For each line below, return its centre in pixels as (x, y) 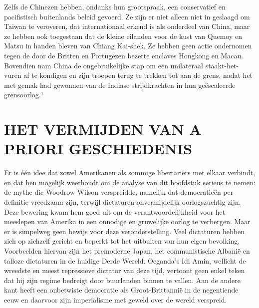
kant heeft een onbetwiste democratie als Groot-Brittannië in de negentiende (121, 290)
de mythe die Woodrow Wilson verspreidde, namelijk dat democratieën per (119, 192)
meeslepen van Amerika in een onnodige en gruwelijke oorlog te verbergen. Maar (127, 221)
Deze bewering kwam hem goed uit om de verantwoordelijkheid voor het (115, 211)
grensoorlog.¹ (24, 95)
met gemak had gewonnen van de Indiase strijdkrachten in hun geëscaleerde (120, 85)
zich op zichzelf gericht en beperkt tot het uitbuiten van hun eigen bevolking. (122, 241)
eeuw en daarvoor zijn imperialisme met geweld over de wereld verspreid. (116, 299)
